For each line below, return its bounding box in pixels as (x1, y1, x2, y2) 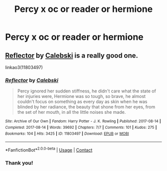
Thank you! (5, 159, 33, 166)
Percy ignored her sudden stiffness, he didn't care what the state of (17, 88, 157, 94)
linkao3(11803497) (5, 65, 43, 70)
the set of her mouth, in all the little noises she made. (17, 109, 126, 115)
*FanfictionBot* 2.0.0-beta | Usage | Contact (5, 146, 93, 153)
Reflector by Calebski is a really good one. (5, 51, 138, 60)
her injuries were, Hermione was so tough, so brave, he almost (17, 93, 146, 99)
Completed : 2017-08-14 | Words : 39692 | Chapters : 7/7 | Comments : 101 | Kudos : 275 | (5, 125, 157, 130)
